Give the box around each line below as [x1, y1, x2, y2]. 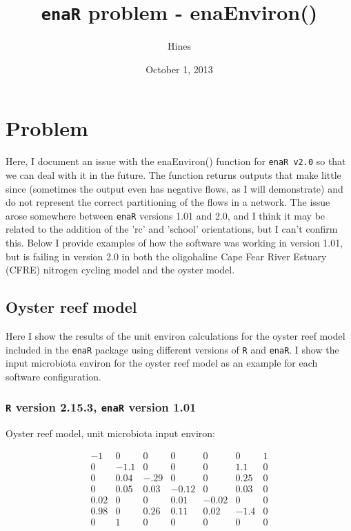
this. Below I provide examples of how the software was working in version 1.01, [6, 235, 343, 250]
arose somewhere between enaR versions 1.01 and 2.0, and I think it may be [6, 208, 325, 222]
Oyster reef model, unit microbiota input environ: [6, 426, 215, 441]
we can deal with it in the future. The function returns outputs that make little [6, 168, 341, 182]
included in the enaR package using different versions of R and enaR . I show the [6, 342, 339, 356]
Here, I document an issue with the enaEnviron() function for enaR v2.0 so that [6, 154, 346, 168]
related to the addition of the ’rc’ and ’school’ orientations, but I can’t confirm [6, 222, 338, 236]
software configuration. [6, 369, 102, 383]
